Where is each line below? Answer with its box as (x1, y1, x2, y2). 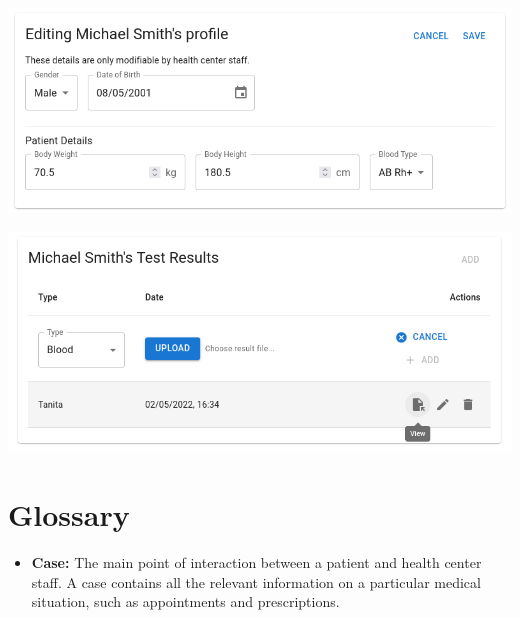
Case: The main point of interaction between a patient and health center (31, 552, 482, 573)
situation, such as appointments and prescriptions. (31, 591, 340, 612)
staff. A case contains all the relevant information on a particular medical (31, 571, 481, 592)
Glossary (8, 494, 130, 535)
